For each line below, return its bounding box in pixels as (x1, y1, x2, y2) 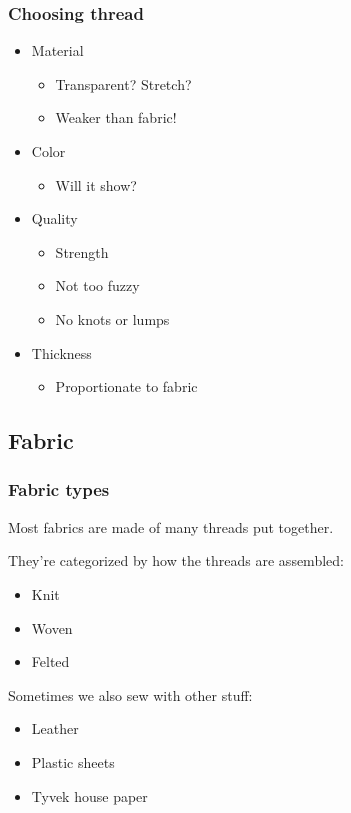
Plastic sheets (31, 751, 115, 772)
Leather (31, 718, 79, 739)
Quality (31, 208, 78, 229)
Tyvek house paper (31, 785, 148, 806)
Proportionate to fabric (55, 376, 198, 397)
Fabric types (8, 477, 110, 502)
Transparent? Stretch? (55, 73, 192, 94)
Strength (55, 241, 109, 262)
